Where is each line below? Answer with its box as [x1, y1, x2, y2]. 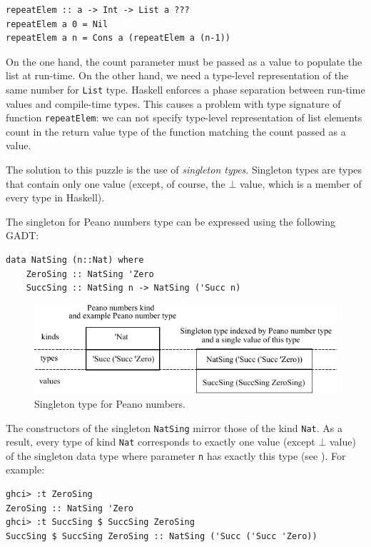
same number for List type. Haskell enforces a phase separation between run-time [6, 81, 365, 96]
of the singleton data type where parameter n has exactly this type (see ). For [6, 448, 346, 463]
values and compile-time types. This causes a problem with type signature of [6, 96, 341, 111]
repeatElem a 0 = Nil [6, 19, 108, 29]
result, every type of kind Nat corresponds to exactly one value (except [6, 434, 315, 449]
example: [6, 462, 45, 477]
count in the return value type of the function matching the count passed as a [6, 124, 346, 139]
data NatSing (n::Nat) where [6, 255, 144, 266]
